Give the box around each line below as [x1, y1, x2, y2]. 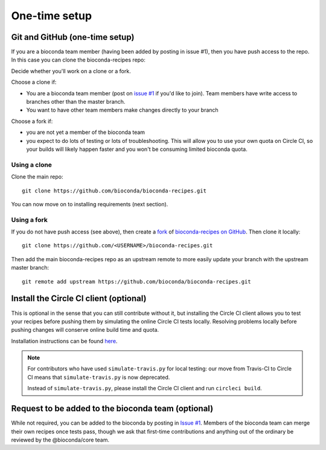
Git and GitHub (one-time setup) [11, 32, 135, 42]
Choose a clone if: [11, 78, 57, 86]
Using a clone [11, 160, 53, 169]
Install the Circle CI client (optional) [11, 293, 147, 304]
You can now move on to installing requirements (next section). [11, 200, 168, 208]
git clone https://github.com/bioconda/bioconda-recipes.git [22, 187, 206, 194]
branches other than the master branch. [26, 98, 126, 106]
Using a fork [11, 215, 48, 224]
